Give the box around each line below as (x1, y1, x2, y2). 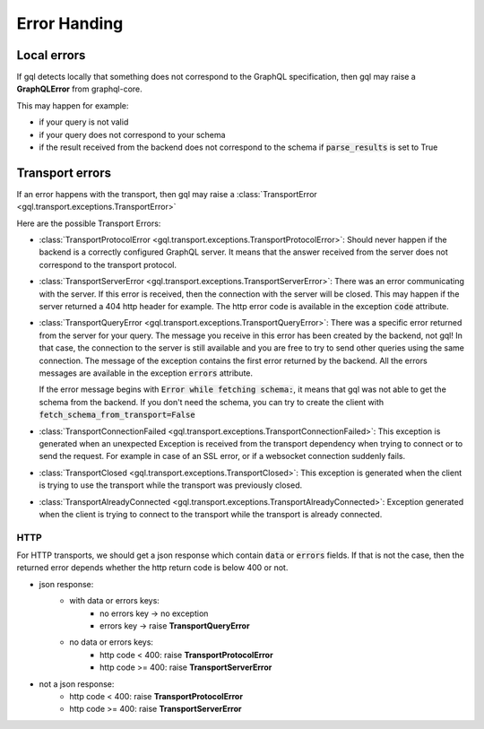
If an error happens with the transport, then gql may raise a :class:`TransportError (16, 188, 317, 199)
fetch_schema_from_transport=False (39, 410, 196, 421)
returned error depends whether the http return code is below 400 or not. (16, 562, 289, 573)
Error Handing (16, 13, 124, 33)
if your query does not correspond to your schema (39, 129, 226, 140)
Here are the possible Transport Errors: (16, 218, 161, 229)
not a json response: (39, 678, 115, 690)
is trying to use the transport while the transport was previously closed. (39, 480, 303, 490)
